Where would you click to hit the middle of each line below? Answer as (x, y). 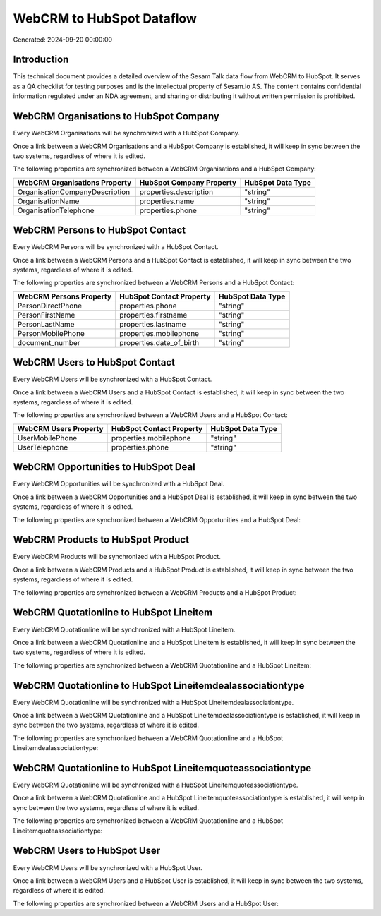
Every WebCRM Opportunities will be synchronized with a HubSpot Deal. (119, 484)
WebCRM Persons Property (65, 296)
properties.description (176, 192)
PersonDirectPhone (50, 306)
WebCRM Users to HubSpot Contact (94, 362)
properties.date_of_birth (159, 342)
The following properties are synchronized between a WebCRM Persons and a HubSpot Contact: (154, 283)
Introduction (41, 60)
